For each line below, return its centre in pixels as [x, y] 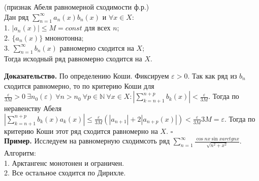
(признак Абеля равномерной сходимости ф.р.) [77, 7]
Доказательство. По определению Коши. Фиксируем [87, 75]
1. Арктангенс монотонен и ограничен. [64, 162]
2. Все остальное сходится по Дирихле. [65, 173]
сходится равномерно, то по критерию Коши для [79, 85]
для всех [98, 28]
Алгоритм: [20, 153]
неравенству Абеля [33, 108]
